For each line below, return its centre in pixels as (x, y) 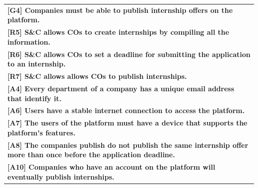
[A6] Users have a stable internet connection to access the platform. (126, 110)
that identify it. (34, 98)
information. (29, 41)
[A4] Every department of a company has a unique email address (121, 88)
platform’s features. (41, 132)
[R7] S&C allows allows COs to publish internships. (97, 76)
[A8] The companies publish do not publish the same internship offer (128, 145)
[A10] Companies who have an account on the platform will (111, 167)
